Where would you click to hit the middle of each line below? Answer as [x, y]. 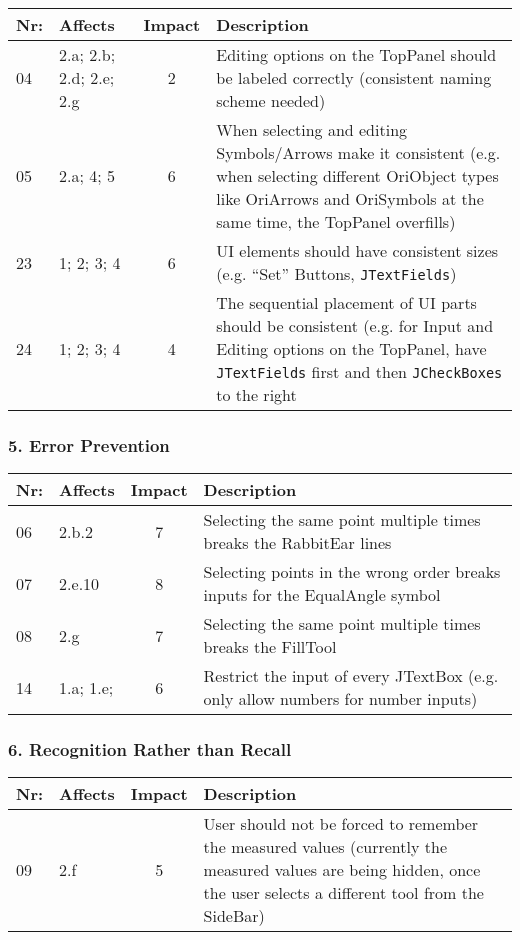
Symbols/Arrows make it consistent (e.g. [358, 152]
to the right [256, 394]
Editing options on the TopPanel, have [351, 348]
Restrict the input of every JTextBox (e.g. [351, 676]
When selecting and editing [312, 129]
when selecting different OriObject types [357, 175]
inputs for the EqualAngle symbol [322, 595]
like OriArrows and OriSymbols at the [350, 198]
